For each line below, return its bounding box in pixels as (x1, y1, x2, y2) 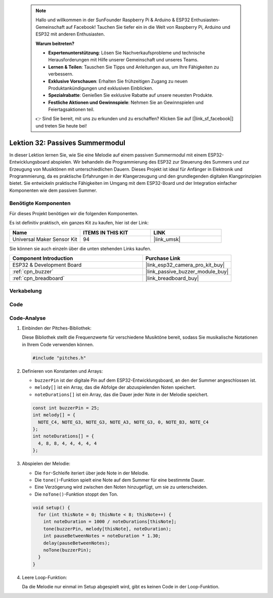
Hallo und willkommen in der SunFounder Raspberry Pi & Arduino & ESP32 (35, 17, 190, 23)
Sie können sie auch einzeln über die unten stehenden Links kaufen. (9, 246, 152, 252)
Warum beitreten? (35, 41, 75, 47)
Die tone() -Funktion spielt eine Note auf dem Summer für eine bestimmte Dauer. (34, 476, 205, 483)
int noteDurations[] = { (32, 433, 95, 439)
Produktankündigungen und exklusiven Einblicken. (48, 85, 154, 91)
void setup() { (32, 504, 70, 510)
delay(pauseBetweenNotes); (43, 540, 111, 546)
